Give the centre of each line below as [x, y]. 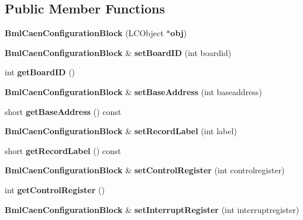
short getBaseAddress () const [63, 111]
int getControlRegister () [55, 189]
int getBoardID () [40, 72]
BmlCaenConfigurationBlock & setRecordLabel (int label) [121, 131]
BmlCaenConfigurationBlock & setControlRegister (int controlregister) [145, 170]
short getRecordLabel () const [63, 150]
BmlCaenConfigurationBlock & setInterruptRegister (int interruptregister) [152, 209]
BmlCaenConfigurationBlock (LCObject [84, 33]
